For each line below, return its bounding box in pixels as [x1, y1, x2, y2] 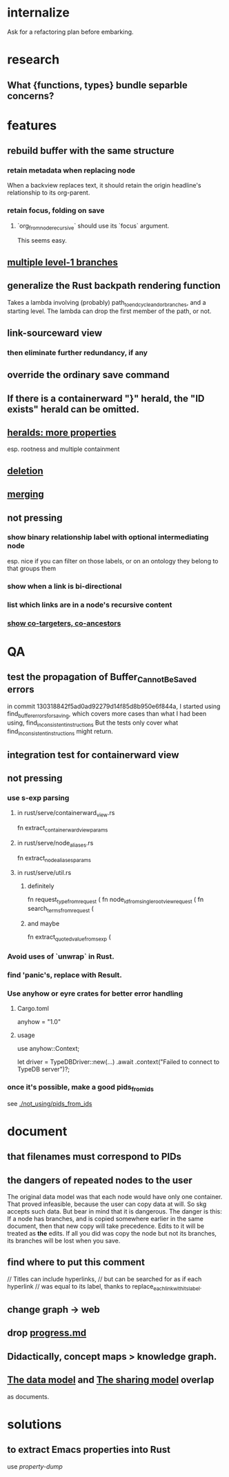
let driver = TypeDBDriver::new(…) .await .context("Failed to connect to [17, 1058, 220, 1066]
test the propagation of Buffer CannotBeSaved [7, 671, 197, 685]
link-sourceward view [7, 327, 103, 339]
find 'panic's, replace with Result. [7, 970, 122, 980]
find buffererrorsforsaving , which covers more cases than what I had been [7, 709, 207, 719]
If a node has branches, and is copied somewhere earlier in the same [7, 1214, 203, 1223]
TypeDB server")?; [17, 1065, 70, 1073]
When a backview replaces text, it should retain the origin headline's [7, 181, 201, 190]
